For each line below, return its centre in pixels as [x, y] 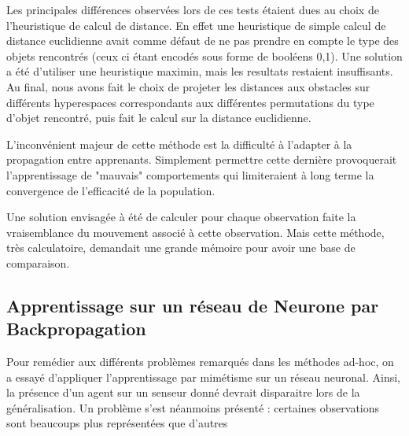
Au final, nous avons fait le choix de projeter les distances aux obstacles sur [188, 86]
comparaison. [38, 262]
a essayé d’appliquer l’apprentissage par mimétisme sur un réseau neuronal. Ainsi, [203, 377]
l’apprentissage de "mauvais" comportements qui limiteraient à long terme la [190, 174]
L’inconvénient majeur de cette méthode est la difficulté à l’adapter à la [179, 144]
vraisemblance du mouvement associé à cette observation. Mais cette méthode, [195, 232]
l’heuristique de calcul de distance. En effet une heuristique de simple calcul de [196, 25]
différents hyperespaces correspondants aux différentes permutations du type [190, 102]
